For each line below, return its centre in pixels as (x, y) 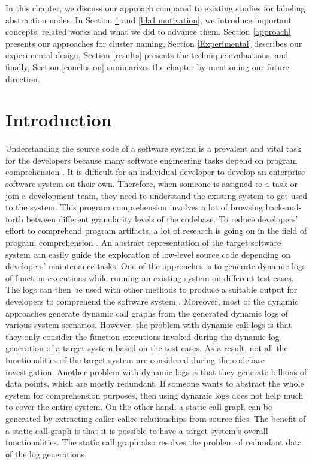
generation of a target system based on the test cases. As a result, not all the (147, 348)
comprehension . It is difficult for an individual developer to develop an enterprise (155, 172)
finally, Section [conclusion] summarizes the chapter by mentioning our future (147, 66)
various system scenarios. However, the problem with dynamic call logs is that (149, 325)
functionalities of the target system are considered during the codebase (135, 359)
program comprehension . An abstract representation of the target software (143, 242)
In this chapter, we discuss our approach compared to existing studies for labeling (155, 8)
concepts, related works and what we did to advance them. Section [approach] (148, 31)
